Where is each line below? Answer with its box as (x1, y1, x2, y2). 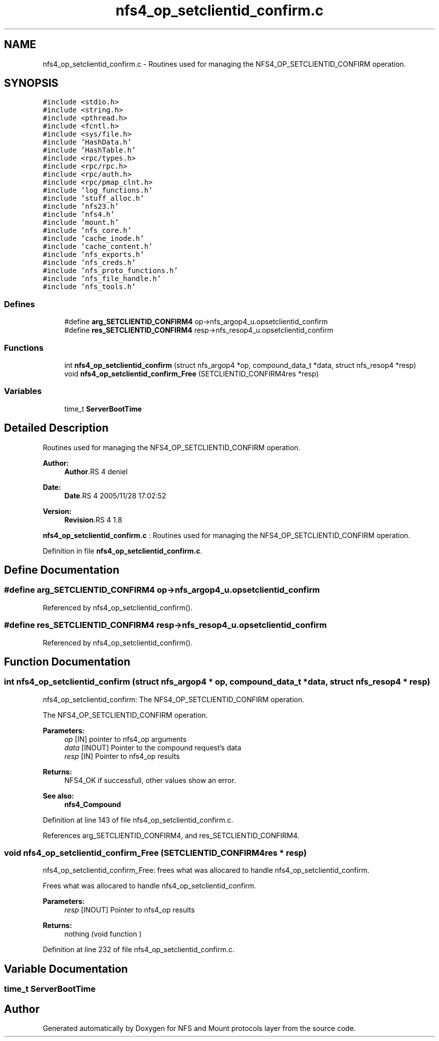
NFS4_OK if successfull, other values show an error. (64, 775, 236, 785)
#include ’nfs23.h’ (43, 202, 119, 211)
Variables (4, 386, 42, 397)
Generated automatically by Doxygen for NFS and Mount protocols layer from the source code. (43, 1024, 356, 1033)
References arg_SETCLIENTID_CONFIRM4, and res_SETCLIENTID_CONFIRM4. (43, 831, 300, 840)
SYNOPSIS (4, 77, 59, 90)
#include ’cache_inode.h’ (43, 234, 144, 243)
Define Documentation (4, 563, 119, 576)
